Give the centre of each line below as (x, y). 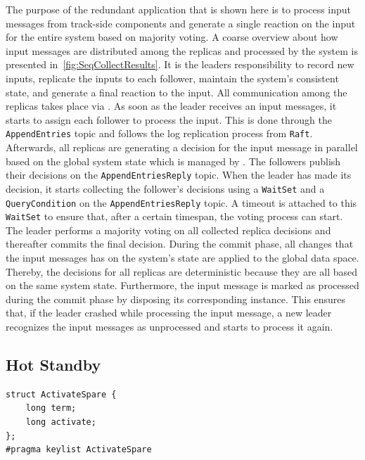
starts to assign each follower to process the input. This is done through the (169, 119)
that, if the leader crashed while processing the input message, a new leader (169, 313)
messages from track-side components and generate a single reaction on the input (181, 23)
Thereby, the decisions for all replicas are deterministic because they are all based (181, 271)
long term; (51, 408)
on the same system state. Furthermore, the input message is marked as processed (182, 285)
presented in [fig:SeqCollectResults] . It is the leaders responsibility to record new (180, 64)
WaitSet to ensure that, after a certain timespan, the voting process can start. (174, 216)
